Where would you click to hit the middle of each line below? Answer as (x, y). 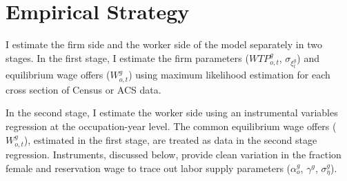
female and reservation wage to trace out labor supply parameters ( (148, 168)
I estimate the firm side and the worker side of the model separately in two (164, 44)
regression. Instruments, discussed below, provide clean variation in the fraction (173, 155)
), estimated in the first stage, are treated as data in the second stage (170, 139)
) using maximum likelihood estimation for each (229, 75)
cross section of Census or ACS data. (83, 89)
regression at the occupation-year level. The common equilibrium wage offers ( (171, 126)
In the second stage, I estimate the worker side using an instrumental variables (172, 113)
